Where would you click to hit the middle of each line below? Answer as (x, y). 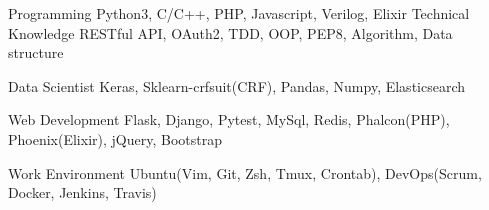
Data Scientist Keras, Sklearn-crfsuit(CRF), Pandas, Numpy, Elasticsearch (237, 85)
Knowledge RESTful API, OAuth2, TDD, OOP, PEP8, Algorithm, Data (230, 32)
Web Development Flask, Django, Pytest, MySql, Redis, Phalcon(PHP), (229, 119)
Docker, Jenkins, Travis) (82, 192)
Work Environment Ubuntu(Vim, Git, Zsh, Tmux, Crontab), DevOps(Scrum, (245, 172)
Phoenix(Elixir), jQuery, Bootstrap (115, 138)
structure (36, 52)
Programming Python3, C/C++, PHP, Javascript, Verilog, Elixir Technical (239, 13)
